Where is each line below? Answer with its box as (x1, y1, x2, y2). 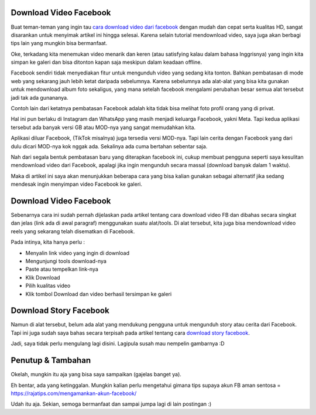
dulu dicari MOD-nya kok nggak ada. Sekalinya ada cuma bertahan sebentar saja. (11, 142, 208, 149)
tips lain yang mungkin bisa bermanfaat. (11, 40, 108, 47)
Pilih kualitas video (25, 282, 71, 290)
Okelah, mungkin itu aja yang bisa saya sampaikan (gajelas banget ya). (11, 371, 181, 378)
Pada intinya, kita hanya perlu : (11, 239, 85, 246)
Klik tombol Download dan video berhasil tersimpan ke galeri (25, 290, 172, 297)
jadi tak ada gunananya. (11, 94, 68, 101)
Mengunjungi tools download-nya (25, 258, 107, 265)
